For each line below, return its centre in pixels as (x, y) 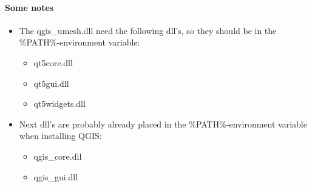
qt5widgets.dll (59, 104)
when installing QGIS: (60, 136)
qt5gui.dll (51, 83)
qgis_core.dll (58, 156)
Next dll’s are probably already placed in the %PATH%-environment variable (163, 124)
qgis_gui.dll (56, 176)
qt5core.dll (53, 62)
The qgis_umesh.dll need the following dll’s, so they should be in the (148, 30)
